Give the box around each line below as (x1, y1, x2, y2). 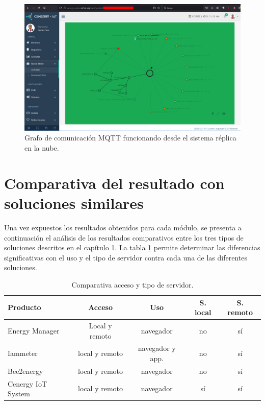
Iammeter (8, 348, 38, 359)
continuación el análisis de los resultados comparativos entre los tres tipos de (4, 232, 244, 243)
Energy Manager (8, 325, 60, 336)
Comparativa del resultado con (4, 172, 225, 193)
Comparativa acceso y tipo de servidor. (71, 279, 194, 290)
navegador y (138, 343, 176, 353)
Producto (8, 302, 41, 313)
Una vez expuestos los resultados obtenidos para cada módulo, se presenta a (4, 222, 242, 232)
